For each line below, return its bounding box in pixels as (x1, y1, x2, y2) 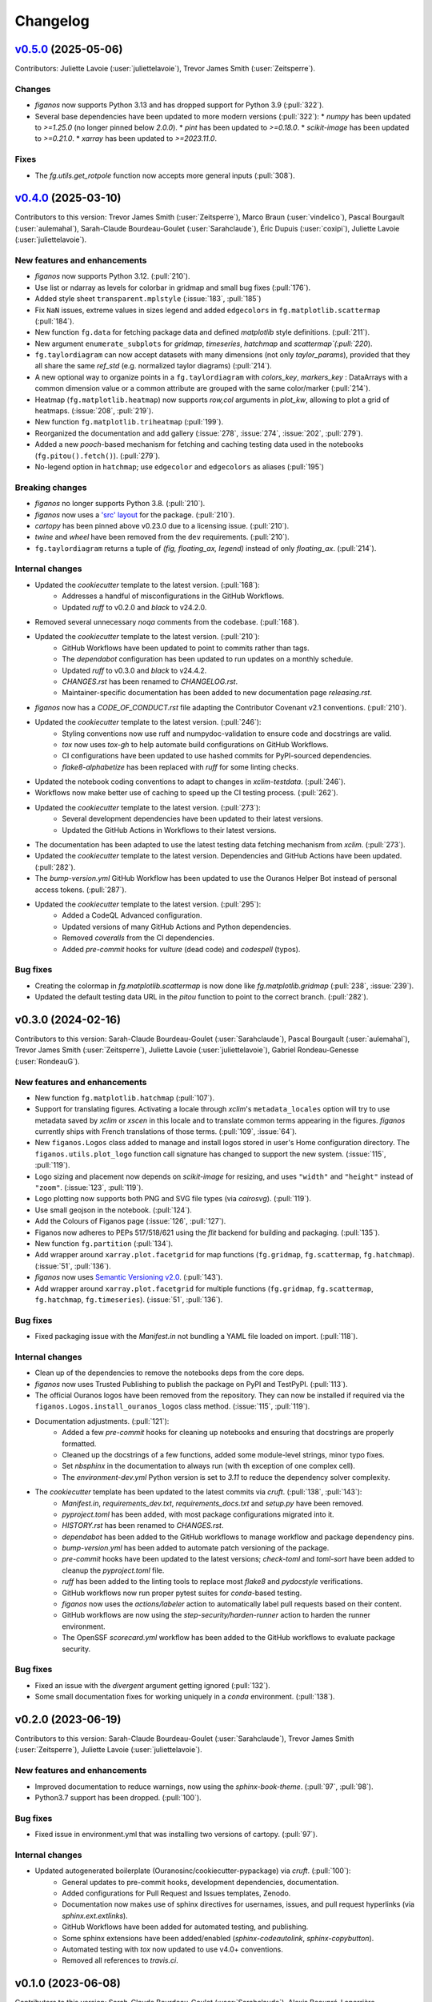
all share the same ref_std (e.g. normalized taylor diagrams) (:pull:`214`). (34, 361, 272, 371)
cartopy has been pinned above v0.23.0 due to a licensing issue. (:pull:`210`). (34, 521, 290, 530)
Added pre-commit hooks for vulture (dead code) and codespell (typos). (62, 944, 301, 954)
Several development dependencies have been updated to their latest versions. (62, 814, 323, 824)
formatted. (62, 1438, 97, 1449)
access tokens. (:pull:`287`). (34, 885, 127, 894)
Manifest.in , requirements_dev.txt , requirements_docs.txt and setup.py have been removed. (62, 1498, 364, 1508)
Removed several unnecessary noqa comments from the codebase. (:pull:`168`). (34, 617, 300, 626)
